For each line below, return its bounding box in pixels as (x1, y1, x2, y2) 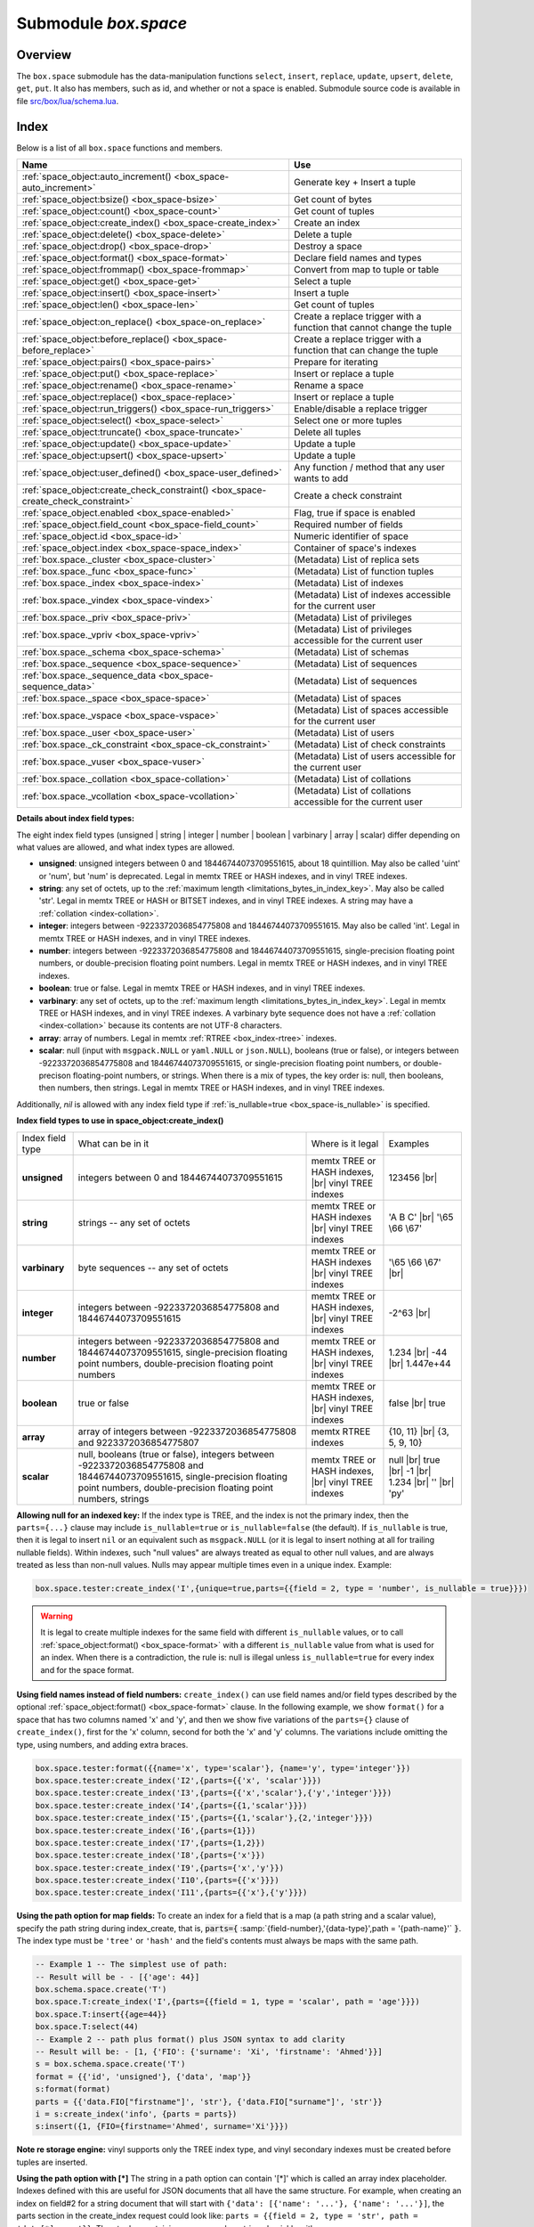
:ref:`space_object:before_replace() (21, 333, 170, 346)
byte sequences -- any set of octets (77, 1261, 229, 1274)
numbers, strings (77, 1492, 150, 1505)
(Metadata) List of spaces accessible (294, 704, 449, 716)
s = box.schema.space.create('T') (35, 2059, 186, 2069)
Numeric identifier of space (294, 530, 409, 542)
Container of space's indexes (294, 542, 417, 554)
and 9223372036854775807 (77, 1436, 199, 1448)
